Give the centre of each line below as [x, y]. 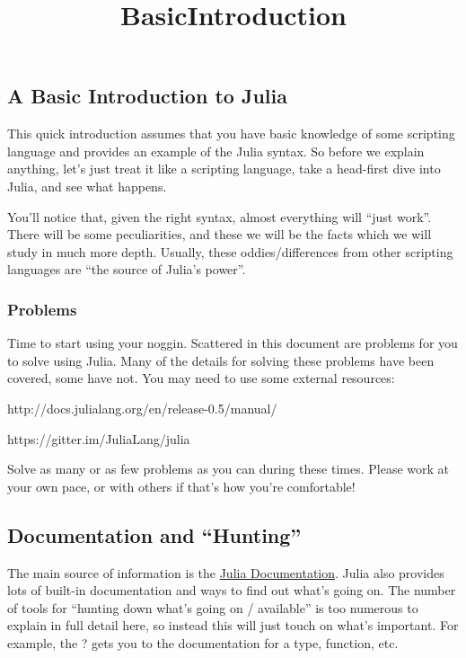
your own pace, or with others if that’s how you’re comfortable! [181, 486]
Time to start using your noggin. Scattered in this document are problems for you [233, 343]
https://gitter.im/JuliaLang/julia [99, 438]
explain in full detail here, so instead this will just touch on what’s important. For [233, 625]
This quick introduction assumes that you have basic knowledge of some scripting [231, 133]
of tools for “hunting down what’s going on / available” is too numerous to [213, 607]
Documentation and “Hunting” [154, 534]
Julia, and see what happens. [87, 186]
